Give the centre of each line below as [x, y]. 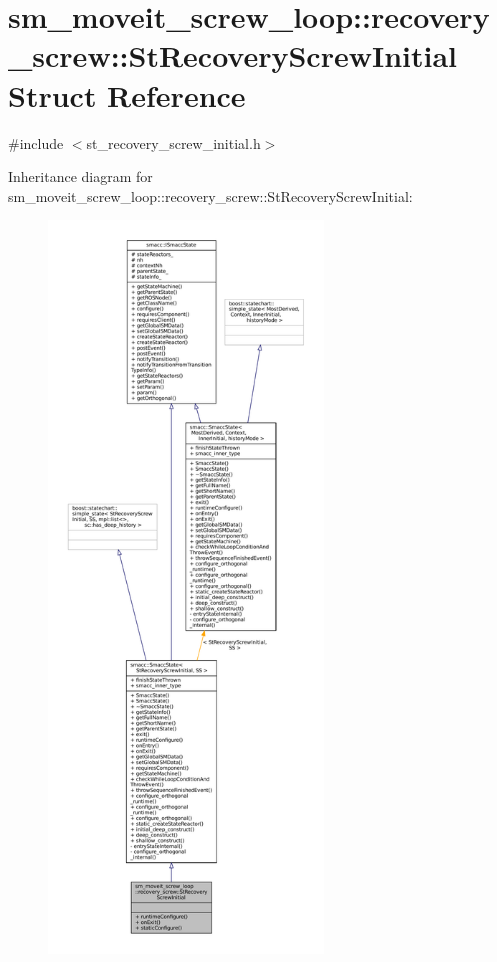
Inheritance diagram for [80, 176]
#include [36, 142]
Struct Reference [127, 94]
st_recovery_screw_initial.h [173, 142]
